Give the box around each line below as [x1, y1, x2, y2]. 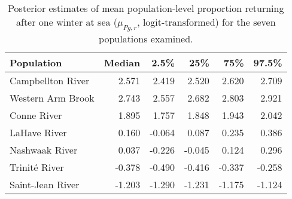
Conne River [10, 108, 62, 123]
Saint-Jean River [10, 177, 80, 192]
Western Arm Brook [10, 91, 95, 105]
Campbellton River [10, 74, 90, 88]
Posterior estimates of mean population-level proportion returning [8, 1, 284, 15]
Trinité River [10, 160, 64, 174]
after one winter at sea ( [16, 15, 118, 29]
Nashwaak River [10, 143, 78, 157]
